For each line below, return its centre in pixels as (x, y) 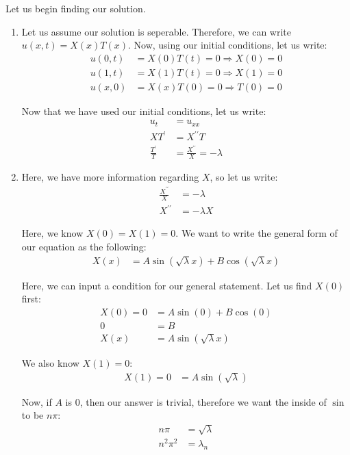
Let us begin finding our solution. (76, 8)
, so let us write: (244, 177)
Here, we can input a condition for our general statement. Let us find (167, 285)
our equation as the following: (84, 247)
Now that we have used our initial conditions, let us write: (144, 110)
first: (31, 299)
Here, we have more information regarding (110, 177)
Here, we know (52, 233)
